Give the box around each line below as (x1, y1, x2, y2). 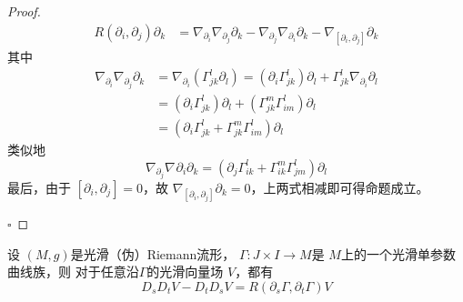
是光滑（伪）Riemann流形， (70, 244, 236, 263)
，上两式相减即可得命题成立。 (250, 177, 429, 196)
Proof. (7, 2, 41, 20)
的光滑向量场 (146, 262, 224, 281)
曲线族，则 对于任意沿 (7, 262, 139, 281)
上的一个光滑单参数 (340, 244, 456, 263)
